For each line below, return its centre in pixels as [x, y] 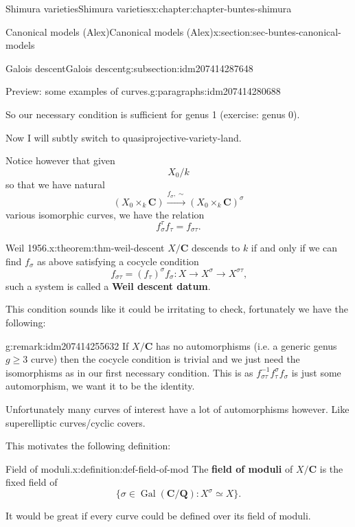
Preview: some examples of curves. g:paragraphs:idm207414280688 [143, 91]
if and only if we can [294, 248]
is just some [316, 372]
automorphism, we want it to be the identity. [100, 386]
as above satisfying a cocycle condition [118, 261]
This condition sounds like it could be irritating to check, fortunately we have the [177, 309]
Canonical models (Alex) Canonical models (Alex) [110, 31]
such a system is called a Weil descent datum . [108, 285]
